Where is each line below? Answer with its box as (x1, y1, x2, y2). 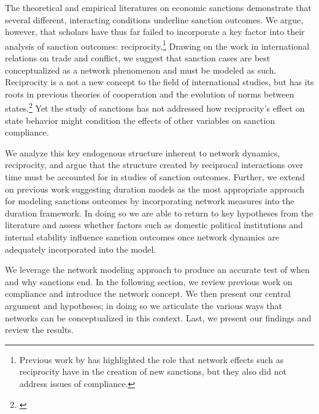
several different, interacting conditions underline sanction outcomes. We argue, (5, 13, 304, 26)
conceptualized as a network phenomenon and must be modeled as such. (5, 63, 277, 76)
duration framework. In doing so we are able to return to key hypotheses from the (5, 206, 313, 219)
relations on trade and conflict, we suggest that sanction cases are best (5, 52, 271, 64)
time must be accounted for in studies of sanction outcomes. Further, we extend (5, 171, 305, 183)
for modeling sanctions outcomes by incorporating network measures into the (5, 194, 294, 207)
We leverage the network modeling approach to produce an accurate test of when (5, 263, 310, 276)
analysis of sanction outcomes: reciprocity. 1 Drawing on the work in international (5, 37, 310, 52)
